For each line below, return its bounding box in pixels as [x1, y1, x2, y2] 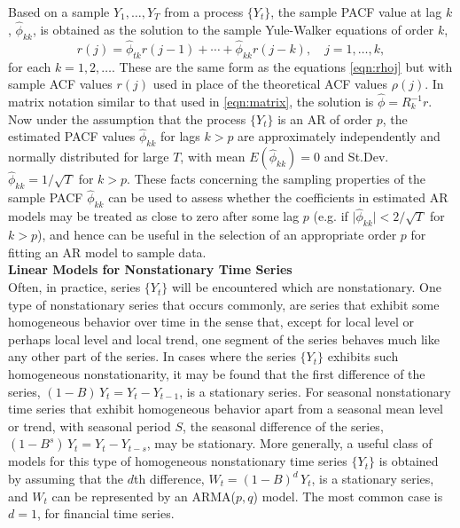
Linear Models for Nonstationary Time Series [8, 260, 292, 279]
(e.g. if [313, 207, 348, 225]
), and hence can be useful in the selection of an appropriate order [37, 225, 397, 244]
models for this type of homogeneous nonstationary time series [8, 452, 347, 470]
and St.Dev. [324, 147, 389, 166]
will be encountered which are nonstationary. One [171, 278, 441, 296]
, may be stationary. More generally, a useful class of [146, 434, 433, 453]
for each [8, 57, 51, 75]
